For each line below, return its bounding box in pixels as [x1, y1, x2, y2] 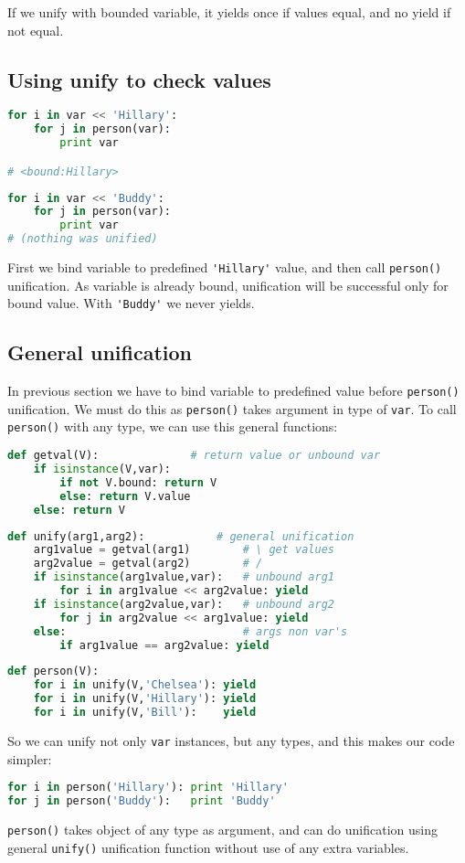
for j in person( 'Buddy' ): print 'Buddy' [7, 794, 276, 807]
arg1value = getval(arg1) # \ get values [33, 543, 334, 557]
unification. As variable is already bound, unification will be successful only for [7, 275, 449, 294]
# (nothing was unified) [7, 232, 158, 246]
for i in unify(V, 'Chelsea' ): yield [33, 678, 257, 692]
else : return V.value [59, 489, 191, 503]
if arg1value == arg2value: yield [59, 638, 269, 652]
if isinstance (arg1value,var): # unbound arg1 [33, 570, 334, 584]
